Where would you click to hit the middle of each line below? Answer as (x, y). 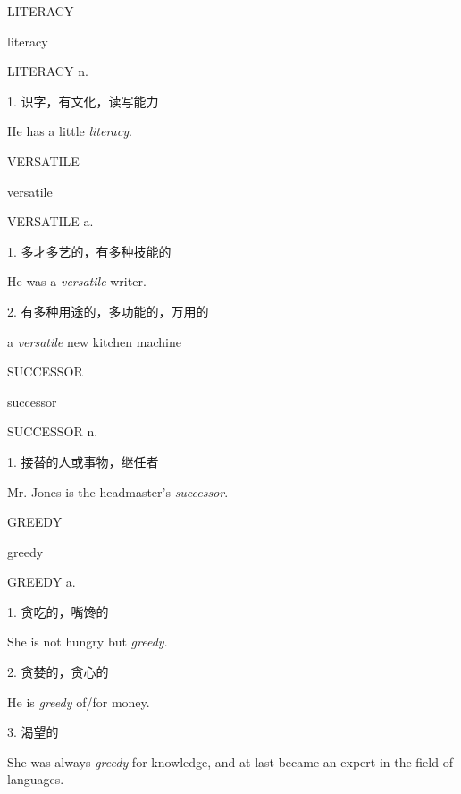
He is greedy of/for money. (79, 701)
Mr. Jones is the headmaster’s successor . (118, 491)
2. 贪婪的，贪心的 (58, 672)
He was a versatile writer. (77, 281)
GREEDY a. (42, 582)
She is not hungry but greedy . (88, 642)
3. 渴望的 (33, 732)
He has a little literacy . (70, 131)
